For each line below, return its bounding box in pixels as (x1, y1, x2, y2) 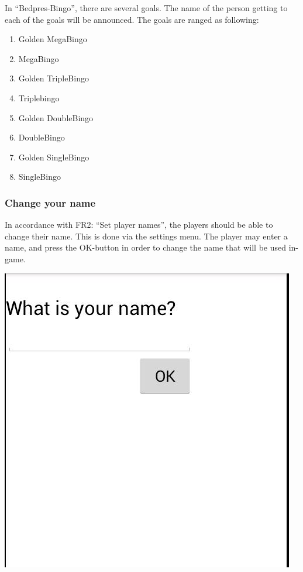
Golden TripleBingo (18, 72, 89, 84)
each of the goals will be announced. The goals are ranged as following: (5, 13, 259, 25)
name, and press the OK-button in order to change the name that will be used (5, 241, 287, 254)
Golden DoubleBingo (18, 111, 94, 124)
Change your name (5, 195, 96, 210)
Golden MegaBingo (18, 33, 87, 45)
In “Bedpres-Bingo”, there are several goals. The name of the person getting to (5, 2, 288, 13)
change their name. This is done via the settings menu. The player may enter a (5, 230, 288, 242)
